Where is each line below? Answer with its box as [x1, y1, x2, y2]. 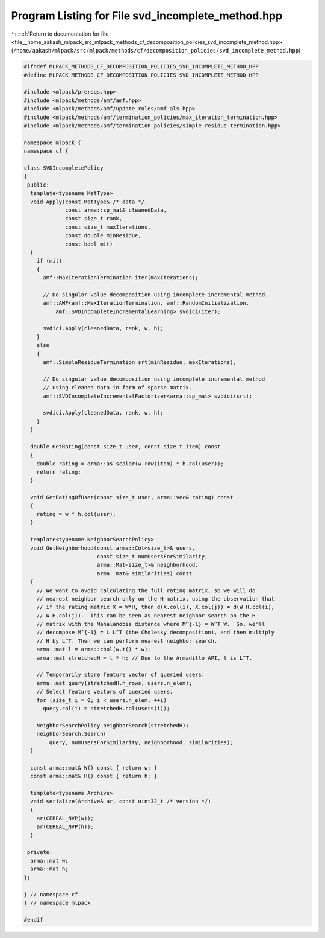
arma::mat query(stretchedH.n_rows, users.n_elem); [36, 680, 193, 686]
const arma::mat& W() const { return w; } [30, 764, 158, 771]
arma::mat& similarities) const [96, 570, 193, 576]
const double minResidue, [65, 232, 141, 239]
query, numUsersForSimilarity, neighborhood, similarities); [49, 739, 234, 745]
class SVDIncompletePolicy [23, 165, 104, 171]
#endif [23, 916, 43, 923]
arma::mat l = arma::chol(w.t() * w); [36, 646, 151, 653]
